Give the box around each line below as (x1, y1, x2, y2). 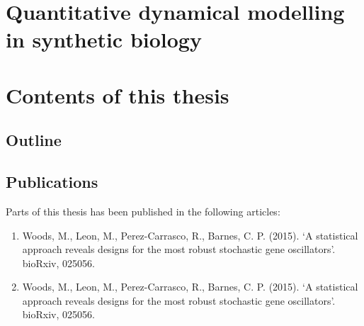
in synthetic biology (6, 25, 202, 54)
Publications (6, 171, 98, 193)
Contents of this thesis (6, 80, 229, 109)
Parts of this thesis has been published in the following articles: (6, 203, 280, 218)
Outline (6, 129, 62, 151)
